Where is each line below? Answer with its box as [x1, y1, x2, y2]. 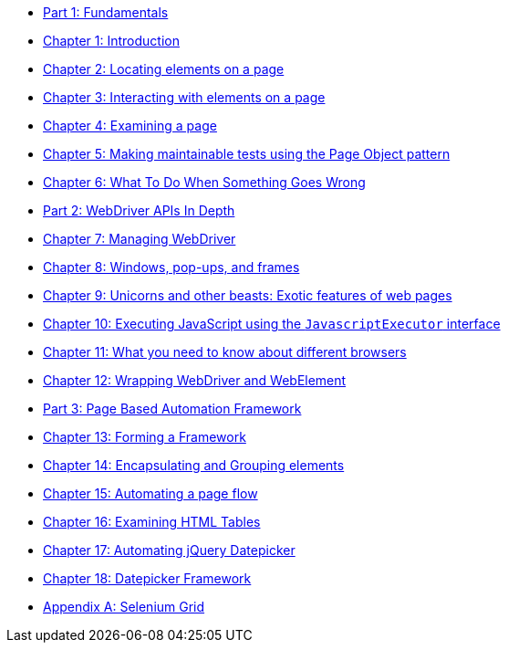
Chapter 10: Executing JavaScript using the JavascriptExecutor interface [43, 316, 501, 331]
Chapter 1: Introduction [43, 33, 180, 48]
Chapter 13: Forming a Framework [43, 429, 246, 445]
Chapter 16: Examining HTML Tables [43, 514, 261, 529]
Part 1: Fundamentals [43, 5, 169, 20]
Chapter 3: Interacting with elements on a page [43, 89, 326, 105]
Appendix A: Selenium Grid [43, 599, 205, 614]
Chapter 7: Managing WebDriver [43, 231, 236, 246]
